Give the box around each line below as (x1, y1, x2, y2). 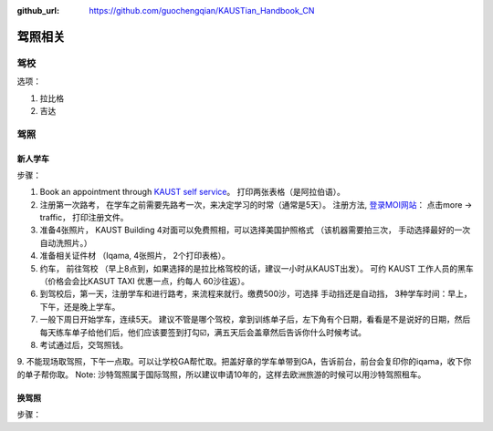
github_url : (16, 5, 59, 15)
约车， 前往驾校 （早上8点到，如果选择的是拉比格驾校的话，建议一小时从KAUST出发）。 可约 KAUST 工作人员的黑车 (39, 262, 474, 273)
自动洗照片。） (39, 237, 92, 248)
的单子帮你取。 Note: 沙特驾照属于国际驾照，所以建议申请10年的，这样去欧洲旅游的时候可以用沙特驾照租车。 (16, 369, 426, 380)
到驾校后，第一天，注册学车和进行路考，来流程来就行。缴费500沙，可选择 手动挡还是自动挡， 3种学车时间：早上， (39, 288, 472, 300)
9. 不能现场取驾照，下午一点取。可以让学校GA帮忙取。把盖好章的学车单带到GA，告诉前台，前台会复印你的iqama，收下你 (16, 356, 472, 367)
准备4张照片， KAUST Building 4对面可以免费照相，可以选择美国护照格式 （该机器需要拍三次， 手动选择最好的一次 (39, 224, 470, 236)
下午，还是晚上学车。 (39, 301, 121, 312)
